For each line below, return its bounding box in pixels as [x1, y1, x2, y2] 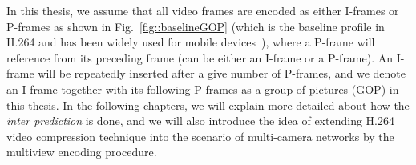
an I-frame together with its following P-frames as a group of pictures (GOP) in [6, 80, 399, 97]
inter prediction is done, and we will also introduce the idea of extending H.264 [6, 112, 394, 129]
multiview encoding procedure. [6, 143, 157, 160]
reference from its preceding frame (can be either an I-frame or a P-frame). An [6, 49, 394, 66]
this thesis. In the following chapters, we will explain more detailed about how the [6, 96, 410, 113]
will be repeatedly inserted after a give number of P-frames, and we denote [38, 65, 406, 82]
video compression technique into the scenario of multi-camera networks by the [6, 127, 394, 144]
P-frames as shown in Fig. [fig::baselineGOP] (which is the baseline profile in [6, 18, 385, 34]
